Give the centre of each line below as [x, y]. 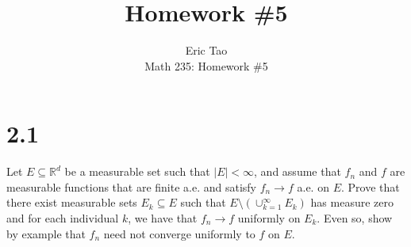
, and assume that [298, 171]
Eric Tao [206, 50]
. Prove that [370, 186]
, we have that [163, 218]
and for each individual [63, 218]
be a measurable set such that [137, 171]
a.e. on [313, 186]
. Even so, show [355, 218]
